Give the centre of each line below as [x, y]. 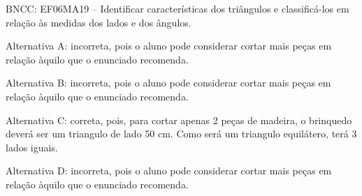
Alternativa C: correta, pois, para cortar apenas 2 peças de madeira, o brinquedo [179, 120]
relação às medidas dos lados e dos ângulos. [99, 22]
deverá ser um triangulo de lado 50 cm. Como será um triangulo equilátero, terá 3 [181, 134]
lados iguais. [32, 147]
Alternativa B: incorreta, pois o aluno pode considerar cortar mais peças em [168, 83]
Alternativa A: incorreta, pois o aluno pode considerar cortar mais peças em [169, 46]
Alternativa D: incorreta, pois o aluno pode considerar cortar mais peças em [169, 171]
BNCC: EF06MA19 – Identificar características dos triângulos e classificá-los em [178, 8]
